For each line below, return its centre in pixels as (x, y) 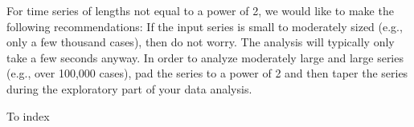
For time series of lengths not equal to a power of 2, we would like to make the (200, 10)
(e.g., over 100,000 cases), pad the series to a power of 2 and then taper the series (207, 73)
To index (28, 115)
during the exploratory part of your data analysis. (129, 88)
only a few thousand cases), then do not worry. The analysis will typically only (201, 42)
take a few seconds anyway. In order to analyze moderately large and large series (205, 57)
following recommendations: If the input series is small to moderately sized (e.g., (205, 26)
